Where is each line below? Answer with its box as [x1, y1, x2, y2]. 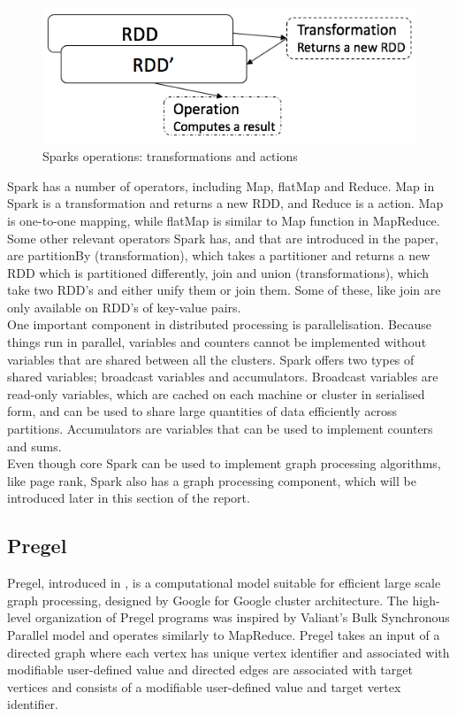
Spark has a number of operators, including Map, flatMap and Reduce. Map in [7, 176, 435, 195]
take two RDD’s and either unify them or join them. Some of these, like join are [7, 281, 441, 299]
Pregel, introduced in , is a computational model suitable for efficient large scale [7, 574, 441, 592]
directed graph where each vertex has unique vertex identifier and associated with [7, 643, 450, 661]
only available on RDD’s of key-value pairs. [7, 297, 241, 316]
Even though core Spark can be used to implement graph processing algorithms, [7, 454, 441, 473]
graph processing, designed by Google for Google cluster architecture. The [7, 590, 408, 609]
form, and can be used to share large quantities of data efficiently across [7, 402, 398, 420]
